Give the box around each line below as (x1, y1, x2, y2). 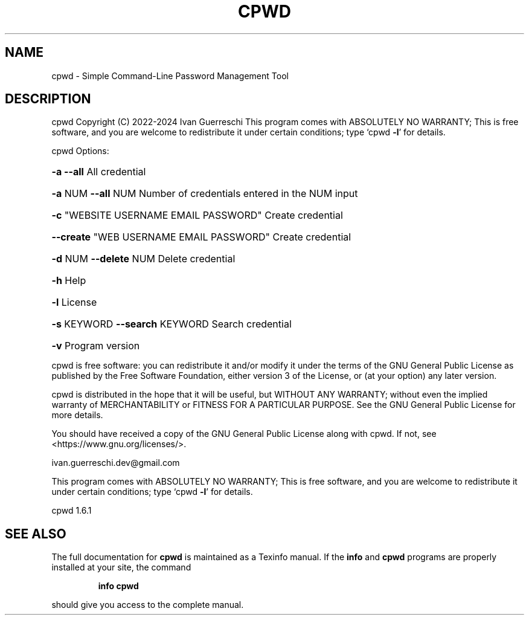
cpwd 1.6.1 (51, 505, 92, 516)
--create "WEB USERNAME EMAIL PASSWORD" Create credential (51, 231, 351, 244)
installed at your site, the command (51, 562, 191, 573)
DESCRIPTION (5, 91, 91, 107)
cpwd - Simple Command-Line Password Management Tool (51, 70, 289, 81)
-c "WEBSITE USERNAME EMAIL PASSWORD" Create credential (51, 209, 343, 222)
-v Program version (51, 340, 140, 352)
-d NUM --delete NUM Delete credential (51, 253, 236, 265)
